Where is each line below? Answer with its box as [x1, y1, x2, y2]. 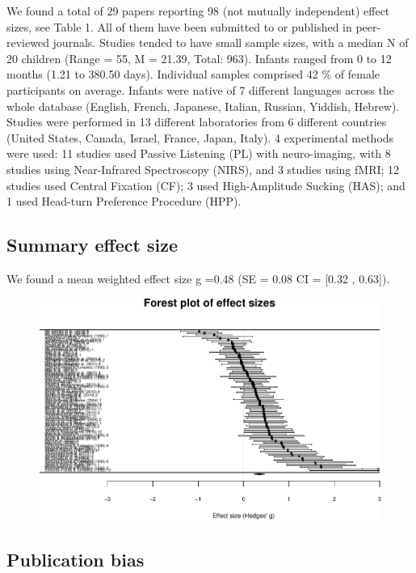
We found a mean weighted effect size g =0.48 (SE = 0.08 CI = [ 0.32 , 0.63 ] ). [6, 270, 390, 286]
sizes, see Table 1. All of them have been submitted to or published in [6, 18, 352, 35]
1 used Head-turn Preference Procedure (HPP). [6, 193, 242, 210]
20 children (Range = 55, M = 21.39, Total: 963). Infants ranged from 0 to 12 [6, 49, 392, 66]
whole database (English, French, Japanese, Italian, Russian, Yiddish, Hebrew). [6, 97, 400, 114]
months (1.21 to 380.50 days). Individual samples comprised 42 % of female [6, 66, 380, 83]
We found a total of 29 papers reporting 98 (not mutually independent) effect [6, 2, 390, 19]
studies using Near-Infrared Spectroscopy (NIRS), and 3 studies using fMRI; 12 [6, 160, 400, 177]
